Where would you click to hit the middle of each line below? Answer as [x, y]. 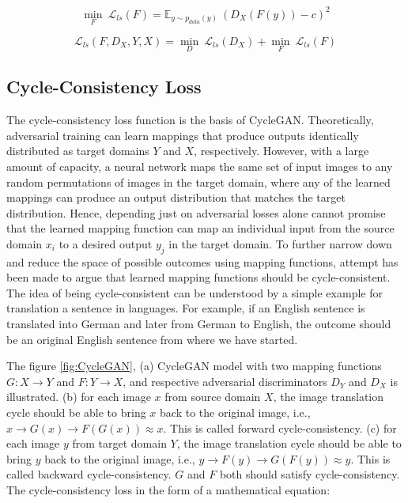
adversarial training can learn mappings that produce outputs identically [183, 135]
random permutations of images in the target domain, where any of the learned [198, 182]
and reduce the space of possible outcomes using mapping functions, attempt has [202, 261]
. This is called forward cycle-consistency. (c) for [280, 427]
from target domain [119, 443]
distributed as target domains [78, 151]
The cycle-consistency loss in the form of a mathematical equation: [168, 490]
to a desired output [106, 243]
